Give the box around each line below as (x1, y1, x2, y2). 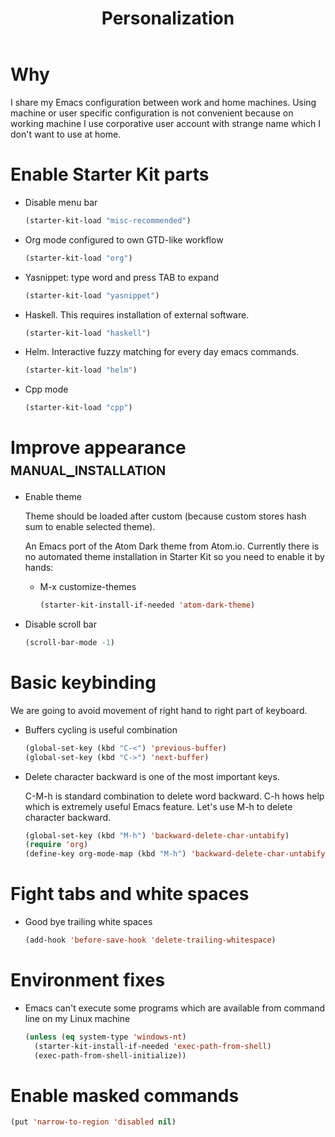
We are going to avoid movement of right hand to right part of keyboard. (10, 704, 308, 716)
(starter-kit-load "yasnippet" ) (24, 290, 160, 301)
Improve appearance (10, 437, 187, 459)
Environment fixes (10, 969, 166, 992)
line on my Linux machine (24, 1012, 131, 1024)
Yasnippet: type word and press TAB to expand (24, 271, 220, 283)
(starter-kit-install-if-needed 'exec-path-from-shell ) (34, 1041, 272, 1051)
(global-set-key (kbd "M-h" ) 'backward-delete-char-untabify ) (24, 830, 290, 841)
